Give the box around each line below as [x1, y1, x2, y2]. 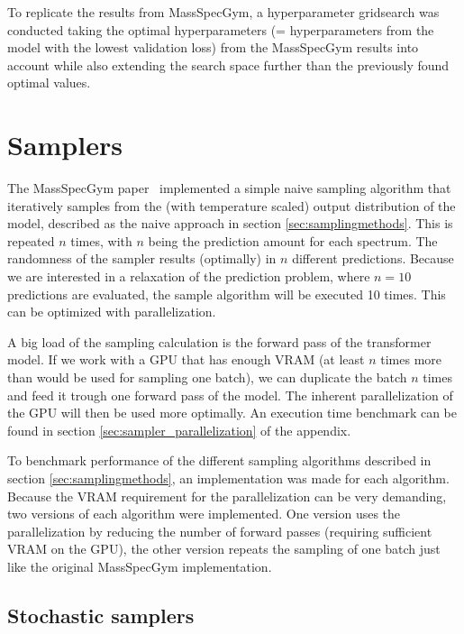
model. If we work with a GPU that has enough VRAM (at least [7, 350, 365, 369]
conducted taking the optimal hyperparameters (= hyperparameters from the [7, 20, 434, 39]
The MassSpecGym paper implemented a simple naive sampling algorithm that [7, 179, 451, 198]
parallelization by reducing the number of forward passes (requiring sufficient [7, 521, 432, 540]
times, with [70, 231, 132, 250]
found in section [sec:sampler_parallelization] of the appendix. [7, 420, 351, 439]
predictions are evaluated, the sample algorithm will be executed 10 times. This [7, 284, 446, 303]
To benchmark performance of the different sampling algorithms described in [7, 451, 432, 470]
